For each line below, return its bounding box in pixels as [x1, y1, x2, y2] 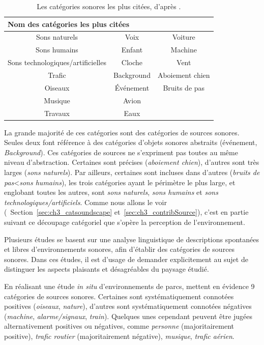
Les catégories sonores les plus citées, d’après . [37, 1, 181, 11]
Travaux [44, 107, 70, 118]
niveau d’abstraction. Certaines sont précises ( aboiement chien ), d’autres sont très [4, 157, 259, 167]
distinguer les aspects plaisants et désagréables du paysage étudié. [4, 264, 209, 274]
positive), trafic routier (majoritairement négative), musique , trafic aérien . [4, 330, 234, 341]
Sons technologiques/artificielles [8, 57, 106, 68]
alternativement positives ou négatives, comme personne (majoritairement [4, 321, 234, 331]
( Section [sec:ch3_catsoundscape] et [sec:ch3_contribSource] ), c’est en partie [4, 207, 249, 217]
